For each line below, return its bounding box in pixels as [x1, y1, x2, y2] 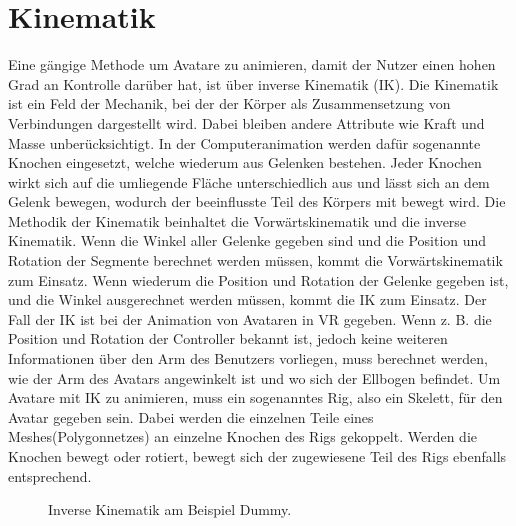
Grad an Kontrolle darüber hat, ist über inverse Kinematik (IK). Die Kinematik [8, 73, 499, 94]
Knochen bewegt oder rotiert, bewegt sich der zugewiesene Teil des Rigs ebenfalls [8, 446, 507, 466]
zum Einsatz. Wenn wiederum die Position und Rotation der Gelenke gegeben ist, [8, 269, 509, 290]
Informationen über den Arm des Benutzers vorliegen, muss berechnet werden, [8, 348, 488, 369]
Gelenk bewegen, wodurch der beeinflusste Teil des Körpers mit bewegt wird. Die [8, 191, 506, 212]
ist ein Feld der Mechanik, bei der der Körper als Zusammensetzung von [8, 93, 451, 114]
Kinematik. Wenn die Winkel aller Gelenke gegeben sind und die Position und [8, 230, 487, 251]
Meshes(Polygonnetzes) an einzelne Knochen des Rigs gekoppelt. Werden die [8, 426, 478, 447]
